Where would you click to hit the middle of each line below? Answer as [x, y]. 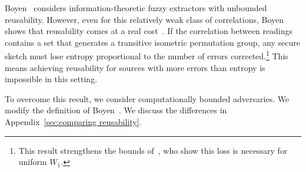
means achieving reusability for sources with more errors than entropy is [135, 67]
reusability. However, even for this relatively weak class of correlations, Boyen [144, 19]
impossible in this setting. [51, 79]
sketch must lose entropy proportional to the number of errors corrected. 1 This [147, 55]
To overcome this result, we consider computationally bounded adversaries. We [147, 98]
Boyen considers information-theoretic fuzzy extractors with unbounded [136, 8]
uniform [33, 162]
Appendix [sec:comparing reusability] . [73, 122]
